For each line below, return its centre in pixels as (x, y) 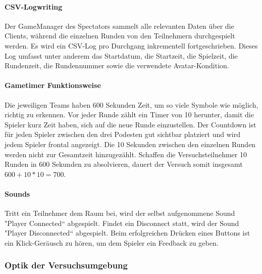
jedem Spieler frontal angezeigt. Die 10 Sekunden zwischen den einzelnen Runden (130, 144)
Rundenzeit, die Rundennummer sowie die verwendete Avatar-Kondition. (117, 65)
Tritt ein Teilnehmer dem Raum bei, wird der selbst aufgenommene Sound (120, 213)
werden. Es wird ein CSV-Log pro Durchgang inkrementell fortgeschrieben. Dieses (131, 45)
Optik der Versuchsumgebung (66, 265)
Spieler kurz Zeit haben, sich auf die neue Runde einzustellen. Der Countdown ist (130, 124)
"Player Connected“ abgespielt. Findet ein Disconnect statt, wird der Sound (122, 223)
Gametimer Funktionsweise (53, 85)
